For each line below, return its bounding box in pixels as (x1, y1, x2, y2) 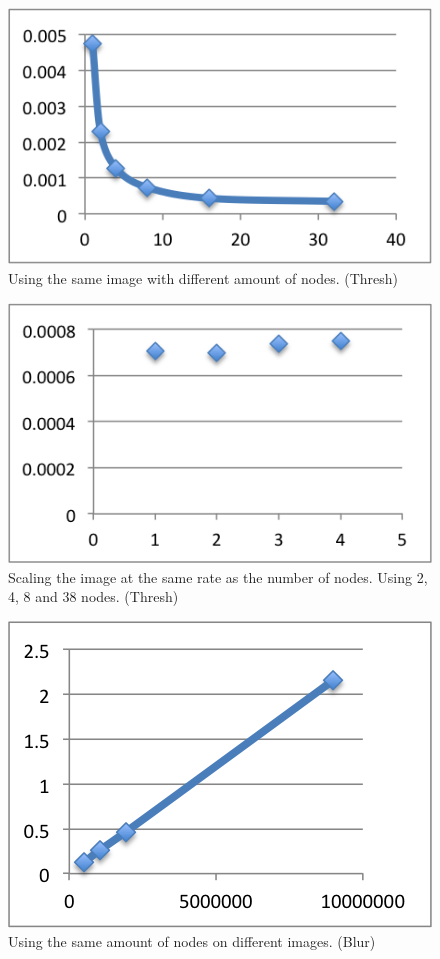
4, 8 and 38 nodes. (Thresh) (8, 586, 179, 607)
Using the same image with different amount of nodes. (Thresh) (8, 268, 399, 289)
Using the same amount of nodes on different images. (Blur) (8, 931, 376, 952)
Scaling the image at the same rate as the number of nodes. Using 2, (8, 566, 428, 587)
